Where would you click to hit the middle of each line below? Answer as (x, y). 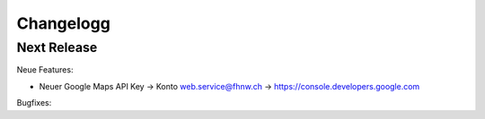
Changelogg (64, 23)
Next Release (57, 47)
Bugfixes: (34, 103)
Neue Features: (45, 70)
